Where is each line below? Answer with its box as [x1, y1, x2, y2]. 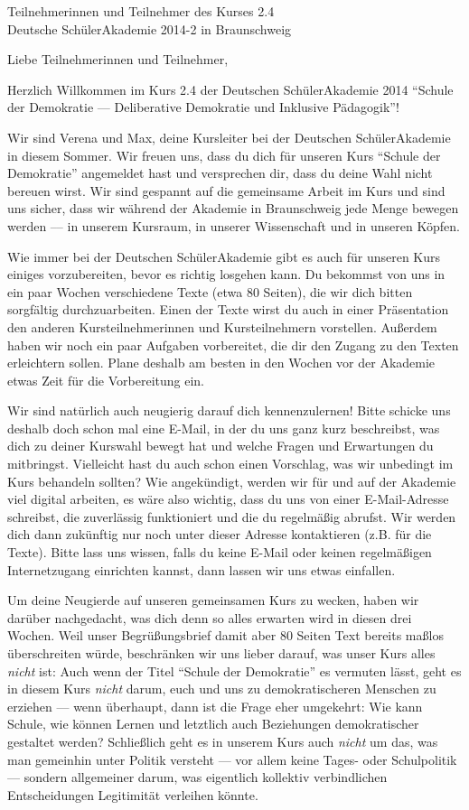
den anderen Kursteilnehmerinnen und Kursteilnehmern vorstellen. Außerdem [7, 317, 437, 336]
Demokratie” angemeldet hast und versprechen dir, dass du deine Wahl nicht [7, 163, 433, 182]
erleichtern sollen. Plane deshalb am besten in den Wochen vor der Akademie [7, 353, 436, 372]
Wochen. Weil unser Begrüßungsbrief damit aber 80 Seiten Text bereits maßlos [7, 626, 444, 645]
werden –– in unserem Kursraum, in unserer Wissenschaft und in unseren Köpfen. [7, 216, 460, 235]
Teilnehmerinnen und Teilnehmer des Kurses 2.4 [7, 2, 275, 20]
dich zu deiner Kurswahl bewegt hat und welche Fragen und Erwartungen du [7, 436, 434, 455]
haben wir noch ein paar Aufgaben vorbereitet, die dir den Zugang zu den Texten [7, 335, 459, 354]
